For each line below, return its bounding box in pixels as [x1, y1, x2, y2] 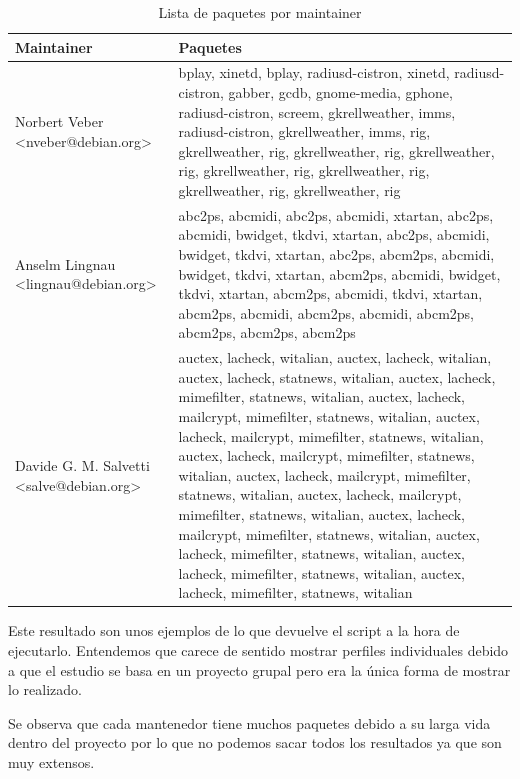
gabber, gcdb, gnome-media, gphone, [228, 82, 453, 103]
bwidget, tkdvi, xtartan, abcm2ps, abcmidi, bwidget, [178, 263, 501, 284]
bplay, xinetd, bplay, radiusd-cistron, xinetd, [178, 62, 450, 83]
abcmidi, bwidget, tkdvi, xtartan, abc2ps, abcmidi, [178, 224, 490, 245]
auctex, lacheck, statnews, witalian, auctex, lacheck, [178, 366, 496, 387]
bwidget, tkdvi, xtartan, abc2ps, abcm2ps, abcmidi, [178, 244, 495, 265]
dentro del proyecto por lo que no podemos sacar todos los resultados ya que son [8, 732, 502, 753]
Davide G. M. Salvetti [15, 455, 150, 476]
